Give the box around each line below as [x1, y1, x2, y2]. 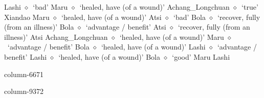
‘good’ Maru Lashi [172, 51, 230, 62]
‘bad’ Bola [173, 11, 206, 22]
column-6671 [4, 68, 43, 79]
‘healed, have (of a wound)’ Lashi [101, 41, 206, 52]
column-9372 [4, 86, 43, 96]
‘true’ [241, 2, 258, 12]
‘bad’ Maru [33, 2, 68, 12]
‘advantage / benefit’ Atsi [85, 21, 166, 32]
